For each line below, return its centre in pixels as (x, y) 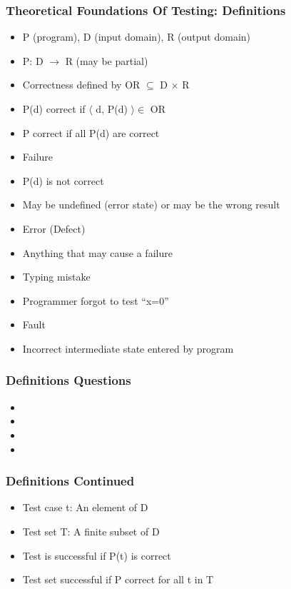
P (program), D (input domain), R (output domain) (137, 37)
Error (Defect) (54, 228)
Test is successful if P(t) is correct (97, 555)
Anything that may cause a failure (97, 252)
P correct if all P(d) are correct (91, 132)
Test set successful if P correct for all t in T (118, 579)
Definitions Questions (68, 380)
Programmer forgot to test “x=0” (96, 300)
